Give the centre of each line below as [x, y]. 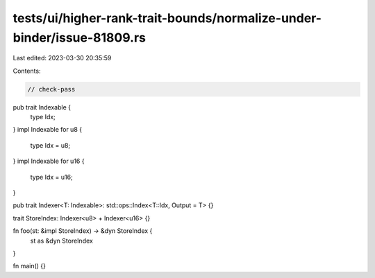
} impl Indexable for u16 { [49, 161]
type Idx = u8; [50, 145]
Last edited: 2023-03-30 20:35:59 [62, 58]
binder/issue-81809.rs [79, 37]
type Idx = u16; [51, 177]
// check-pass [51, 89]
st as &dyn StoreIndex [61, 241]
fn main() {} [30, 266]
